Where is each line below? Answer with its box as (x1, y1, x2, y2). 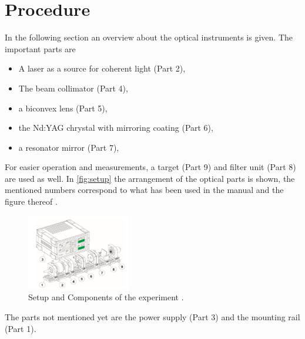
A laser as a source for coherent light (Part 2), (18, 62, 186, 74)
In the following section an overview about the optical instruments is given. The (5, 31, 293, 43)
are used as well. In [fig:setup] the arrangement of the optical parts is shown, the (5, 172, 295, 184)
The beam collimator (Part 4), (18, 82, 128, 94)
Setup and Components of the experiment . (28, 291, 184, 303)
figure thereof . (5, 195, 58, 208)
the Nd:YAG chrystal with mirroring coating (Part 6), (18, 121, 213, 134)
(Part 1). (5, 322, 36, 334)
